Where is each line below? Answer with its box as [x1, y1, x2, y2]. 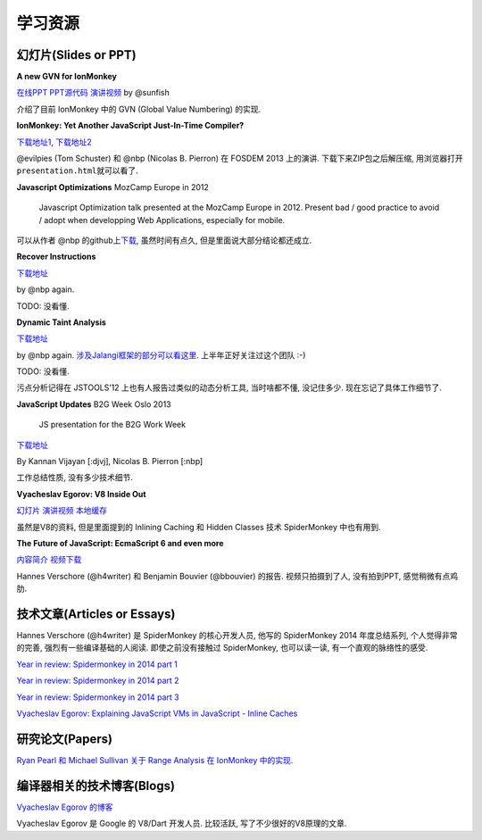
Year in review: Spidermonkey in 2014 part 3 [16, 692, 179, 703]
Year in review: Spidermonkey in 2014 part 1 [16, 659, 178, 670]
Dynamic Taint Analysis [16, 317, 107, 328]
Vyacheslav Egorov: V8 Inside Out [16, 488, 146, 499]
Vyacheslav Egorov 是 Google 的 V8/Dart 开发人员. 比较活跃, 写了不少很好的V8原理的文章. [16, 818, 347, 829]
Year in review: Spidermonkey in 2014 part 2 [16, 675, 179, 686]
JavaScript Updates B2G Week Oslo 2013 [16, 398, 171, 410]
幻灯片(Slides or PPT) [16, 47, 137, 62]
